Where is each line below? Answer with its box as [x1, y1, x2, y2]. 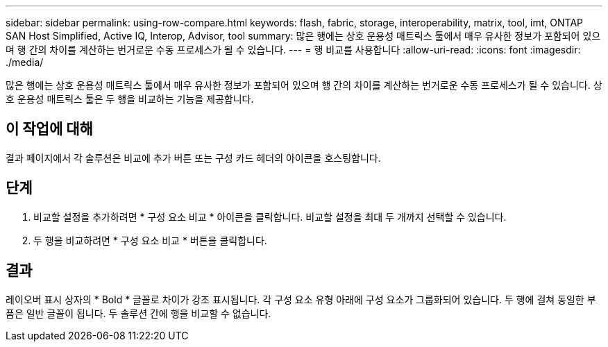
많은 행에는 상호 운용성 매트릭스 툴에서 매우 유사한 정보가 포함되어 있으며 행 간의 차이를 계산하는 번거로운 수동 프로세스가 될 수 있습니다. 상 [6, 79, 602, 91]
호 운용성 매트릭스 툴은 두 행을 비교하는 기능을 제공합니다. [6, 93, 254, 105]
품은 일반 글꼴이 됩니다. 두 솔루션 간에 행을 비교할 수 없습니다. [6, 307, 271, 319]
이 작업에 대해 [6, 120, 93, 138]
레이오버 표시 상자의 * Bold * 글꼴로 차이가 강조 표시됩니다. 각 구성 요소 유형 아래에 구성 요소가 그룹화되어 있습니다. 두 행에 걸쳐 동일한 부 [6, 293, 596, 305]
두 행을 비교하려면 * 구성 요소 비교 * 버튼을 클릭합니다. [33, 234, 267, 246]
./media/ [6, 56, 44, 68]
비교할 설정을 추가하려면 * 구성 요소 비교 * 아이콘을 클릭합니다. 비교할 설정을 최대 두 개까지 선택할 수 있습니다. [33, 210, 507, 223]
